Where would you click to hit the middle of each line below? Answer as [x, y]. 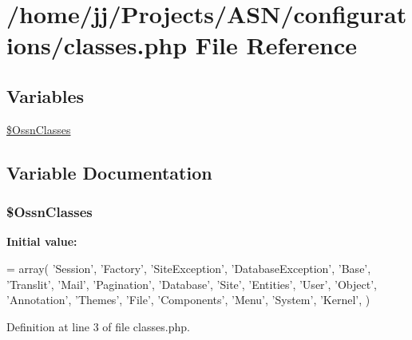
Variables [46, 95]
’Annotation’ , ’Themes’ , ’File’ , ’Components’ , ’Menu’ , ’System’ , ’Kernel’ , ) [188, 300]
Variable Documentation [109, 172]
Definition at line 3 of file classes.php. [98, 326]
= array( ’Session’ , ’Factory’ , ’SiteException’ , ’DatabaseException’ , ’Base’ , [189, 268]
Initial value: [42, 241]
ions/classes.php [97, 45]
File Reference [276, 45]
